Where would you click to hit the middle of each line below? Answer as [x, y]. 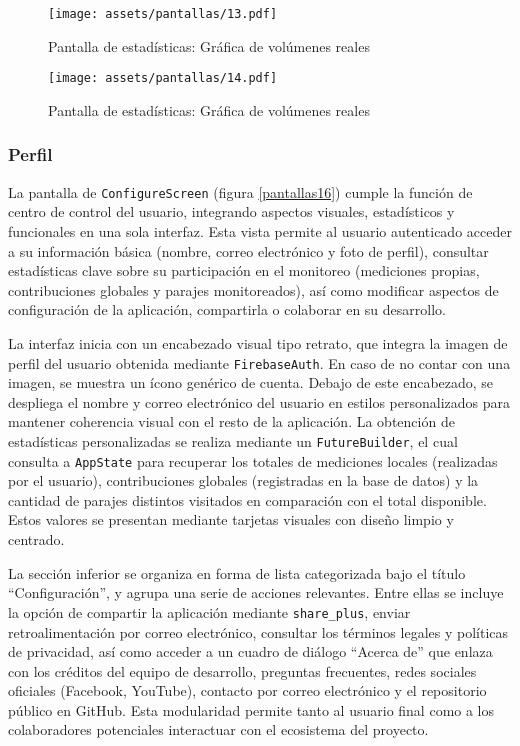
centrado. [36, 539]
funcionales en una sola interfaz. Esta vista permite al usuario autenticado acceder [260, 230]
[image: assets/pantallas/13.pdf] [163, 14]
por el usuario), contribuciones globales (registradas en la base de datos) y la [243, 480]
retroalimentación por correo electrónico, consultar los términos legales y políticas [258, 631]
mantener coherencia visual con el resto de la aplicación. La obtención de [231, 421]
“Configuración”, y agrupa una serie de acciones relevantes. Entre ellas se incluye [256, 592]
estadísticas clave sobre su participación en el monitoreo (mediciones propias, [244, 270]
